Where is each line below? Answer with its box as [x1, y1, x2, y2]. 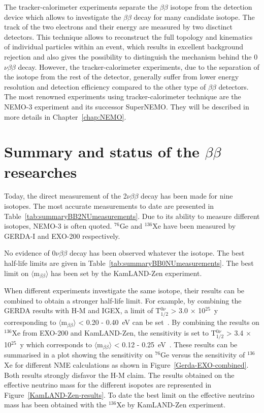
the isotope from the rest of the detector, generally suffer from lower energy [4, 71, 239, 82]
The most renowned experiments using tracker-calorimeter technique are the [4, 91, 241, 102]
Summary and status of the [4, 141, 200, 162]
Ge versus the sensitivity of [160, 349, 245, 360]
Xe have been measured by [152, 221, 236, 231]
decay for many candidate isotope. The [134, 11, 255, 22]
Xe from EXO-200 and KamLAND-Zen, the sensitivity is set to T [12, 327, 216, 338]
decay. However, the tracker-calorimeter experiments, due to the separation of [18, 61, 259, 72]
